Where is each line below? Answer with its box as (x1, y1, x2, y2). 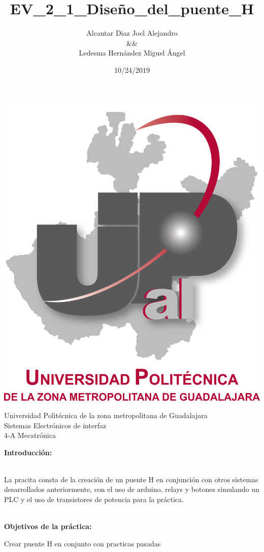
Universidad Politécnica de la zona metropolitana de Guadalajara (4, 409, 208, 420)
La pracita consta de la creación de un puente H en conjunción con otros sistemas (4, 474, 258, 484)
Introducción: (4, 447, 52, 457)
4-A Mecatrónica (4, 430, 56, 440)
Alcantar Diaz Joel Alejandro (86, 27, 178, 38)
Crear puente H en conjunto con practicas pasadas (4, 538, 161, 548)
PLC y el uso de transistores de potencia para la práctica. (4, 494, 184, 505)
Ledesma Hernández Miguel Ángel (79, 47, 185, 58)
